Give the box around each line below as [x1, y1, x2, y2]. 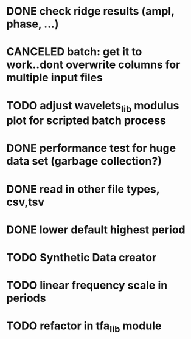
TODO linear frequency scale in [6, 278, 168, 292]
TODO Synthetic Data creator [6, 250, 157, 264]
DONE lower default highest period [6, 223, 186, 236]
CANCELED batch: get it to [6, 45, 142, 59]
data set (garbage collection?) [6, 154, 162, 168]
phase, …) [6, 17, 59, 31]
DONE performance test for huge [6, 142, 176, 156]
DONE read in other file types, [6, 182, 160, 196]
